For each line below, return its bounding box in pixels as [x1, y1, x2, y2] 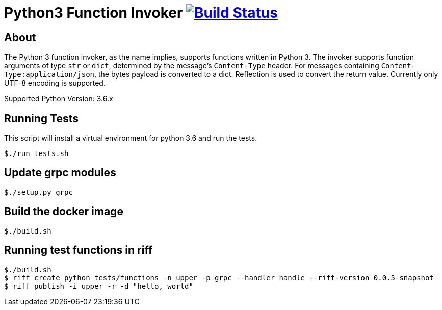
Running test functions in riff [4, 244, 153, 257]
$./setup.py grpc [4, 188, 73, 196]
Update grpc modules [4, 166, 116, 179]
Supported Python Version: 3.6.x [4, 94, 113, 104]
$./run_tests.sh [4, 149, 69, 158]
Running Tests [4, 112, 79, 125]
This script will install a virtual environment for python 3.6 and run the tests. [4, 134, 257, 143]
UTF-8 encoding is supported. [4, 79, 106, 88]
